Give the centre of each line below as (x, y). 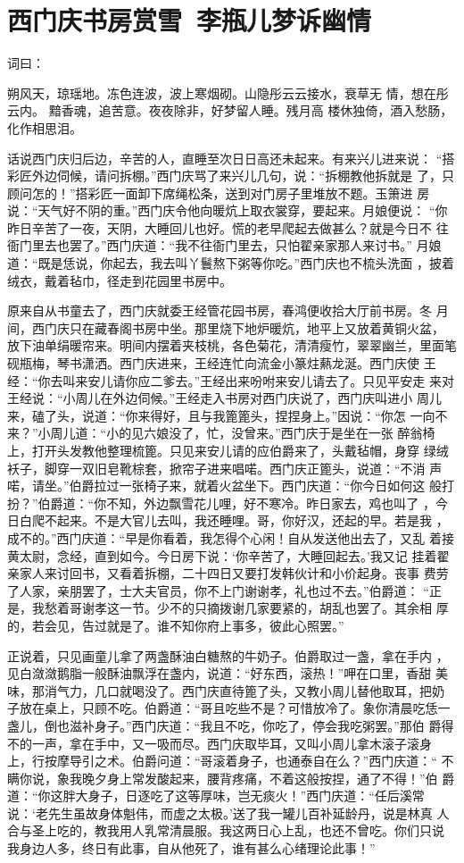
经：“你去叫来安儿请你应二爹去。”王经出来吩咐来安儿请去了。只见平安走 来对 (231, 380)
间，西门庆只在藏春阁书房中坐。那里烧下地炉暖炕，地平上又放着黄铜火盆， (226, 327)
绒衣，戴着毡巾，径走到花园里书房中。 (120, 280)
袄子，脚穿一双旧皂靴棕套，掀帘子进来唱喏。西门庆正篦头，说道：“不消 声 (225, 468)
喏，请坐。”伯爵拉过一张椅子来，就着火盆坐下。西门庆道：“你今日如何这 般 (224, 486)
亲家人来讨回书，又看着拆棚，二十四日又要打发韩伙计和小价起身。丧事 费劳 (228, 573)
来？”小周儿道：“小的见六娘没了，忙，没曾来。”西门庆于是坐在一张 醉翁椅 (221, 433)
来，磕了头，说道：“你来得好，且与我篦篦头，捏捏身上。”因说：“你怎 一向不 (228, 415)
